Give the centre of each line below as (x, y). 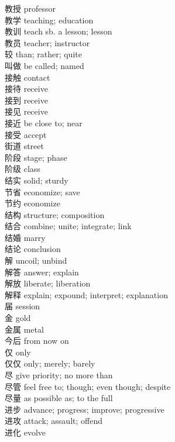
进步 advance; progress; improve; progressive (85, 409)
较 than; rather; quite (43, 54)
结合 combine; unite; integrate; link (68, 226)
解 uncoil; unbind (36, 260)
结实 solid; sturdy (37, 180)
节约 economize (32, 203)
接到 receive (26, 100)
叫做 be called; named (44, 65)
